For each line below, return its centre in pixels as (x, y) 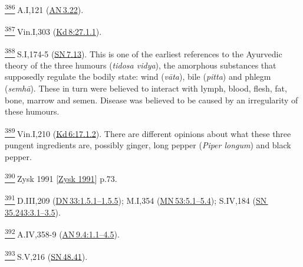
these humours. (32, 111)
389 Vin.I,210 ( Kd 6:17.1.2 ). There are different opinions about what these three (148, 132)
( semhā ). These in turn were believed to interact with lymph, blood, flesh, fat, (146, 88)
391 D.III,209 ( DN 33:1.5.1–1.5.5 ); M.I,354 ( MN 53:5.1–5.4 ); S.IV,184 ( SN (136, 200)
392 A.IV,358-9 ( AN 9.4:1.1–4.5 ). (62, 233)
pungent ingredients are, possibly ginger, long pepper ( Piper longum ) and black (148, 144)
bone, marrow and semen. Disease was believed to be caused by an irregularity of (151, 100)
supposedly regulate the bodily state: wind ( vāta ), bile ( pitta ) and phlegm (138, 76)
